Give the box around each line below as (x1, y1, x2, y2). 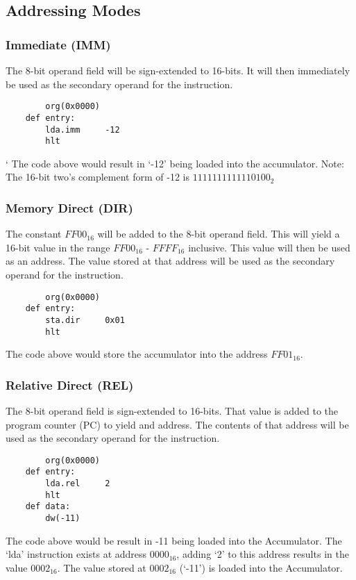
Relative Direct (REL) (6, 376, 134, 393)
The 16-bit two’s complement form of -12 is (6, 169, 189, 184)
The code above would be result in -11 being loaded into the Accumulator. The (6, 533, 342, 547)
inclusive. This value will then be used (188, 240, 350, 254)
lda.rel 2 (45, 479, 110, 489)
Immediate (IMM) (6, 35, 111, 53)
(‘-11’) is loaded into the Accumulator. (179, 560, 343, 574)
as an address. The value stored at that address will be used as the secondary (6, 254, 335, 268)
